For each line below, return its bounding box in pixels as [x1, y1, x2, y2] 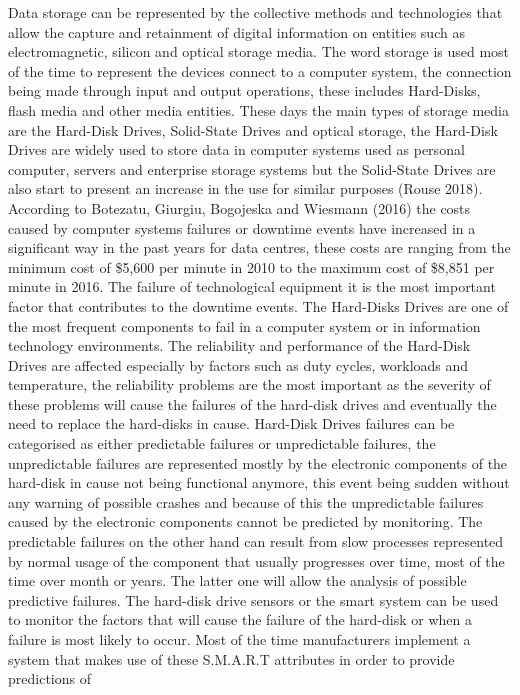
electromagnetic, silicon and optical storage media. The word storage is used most [8, 41, 510, 62]
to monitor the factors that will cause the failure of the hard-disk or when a [8, 609, 472, 630]
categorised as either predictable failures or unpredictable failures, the [8, 433, 436, 454]
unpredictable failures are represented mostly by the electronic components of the [8, 452, 508, 473]
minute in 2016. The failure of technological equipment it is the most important [8, 276, 496, 297]
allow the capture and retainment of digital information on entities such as [8, 21, 465, 42]
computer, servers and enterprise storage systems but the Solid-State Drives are [8, 158, 496, 179]
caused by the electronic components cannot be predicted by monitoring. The [8, 511, 483, 532]
